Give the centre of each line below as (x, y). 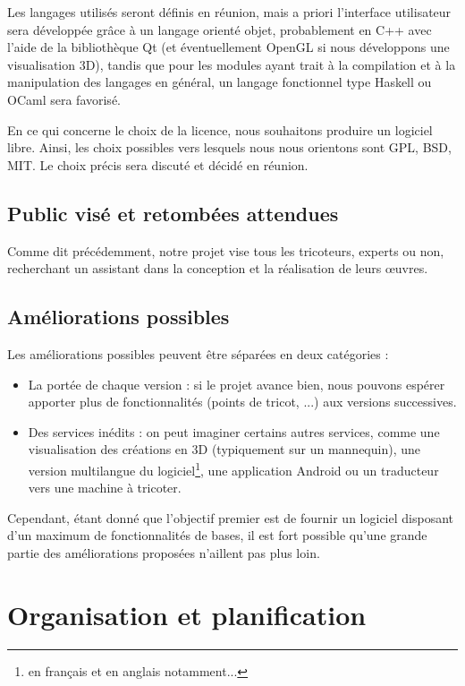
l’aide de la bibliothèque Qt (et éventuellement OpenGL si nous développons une (228, 47)
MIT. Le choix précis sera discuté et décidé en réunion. (158, 164)
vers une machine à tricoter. (105, 488)
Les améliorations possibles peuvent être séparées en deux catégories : (198, 353)
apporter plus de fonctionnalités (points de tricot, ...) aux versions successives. (242, 402)
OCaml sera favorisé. (64, 99)
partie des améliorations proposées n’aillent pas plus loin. (164, 552)
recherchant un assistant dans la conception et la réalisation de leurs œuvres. (218, 268)
